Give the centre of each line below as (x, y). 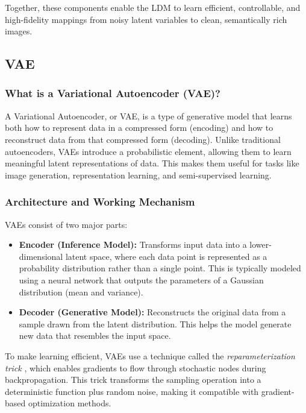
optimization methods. (70, 403)
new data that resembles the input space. (95, 336)
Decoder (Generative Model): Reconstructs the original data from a (152, 312)
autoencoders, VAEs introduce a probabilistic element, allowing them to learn (148, 151)
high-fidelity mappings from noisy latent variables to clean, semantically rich (146, 19)
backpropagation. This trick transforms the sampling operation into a (133, 380)
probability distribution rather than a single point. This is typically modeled (160, 268)
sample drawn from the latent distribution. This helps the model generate (155, 323)
